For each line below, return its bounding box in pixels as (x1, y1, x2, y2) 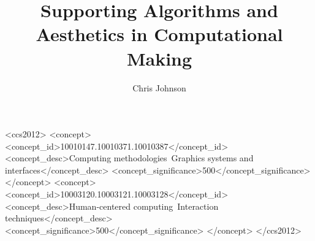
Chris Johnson (132, 81, 186, 94)
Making (126, 45, 192, 71)
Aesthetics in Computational (36, 21, 283, 47)
